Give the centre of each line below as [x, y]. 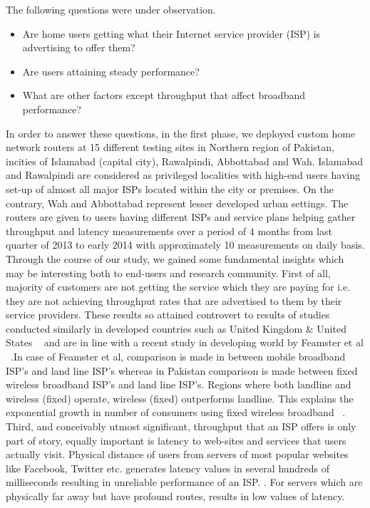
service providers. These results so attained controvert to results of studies [168, 315]
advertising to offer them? [79, 47]
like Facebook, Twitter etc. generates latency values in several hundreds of [168, 468]
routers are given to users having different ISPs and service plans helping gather [181, 217]
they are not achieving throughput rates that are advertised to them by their [174, 300]
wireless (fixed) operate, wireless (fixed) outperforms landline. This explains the [180, 398]
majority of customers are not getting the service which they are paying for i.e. [178, 287]
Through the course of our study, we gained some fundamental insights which [175, 258]
